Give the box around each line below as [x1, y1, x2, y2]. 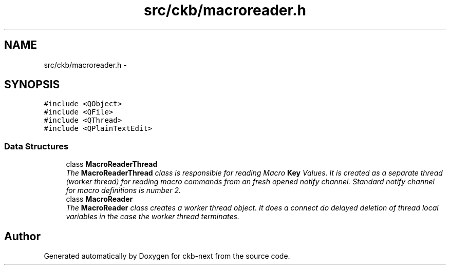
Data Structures [4, 141, 69, 151]
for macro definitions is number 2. [66, 186, 181, 195]
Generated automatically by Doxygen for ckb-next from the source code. [44, 252, 290, 261]
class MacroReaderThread [66, 160, 158, 169]
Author [4, 229, 41, 243]
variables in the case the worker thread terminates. [66, 212, 239, 221]
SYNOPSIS [4, 78, 60, 91]
